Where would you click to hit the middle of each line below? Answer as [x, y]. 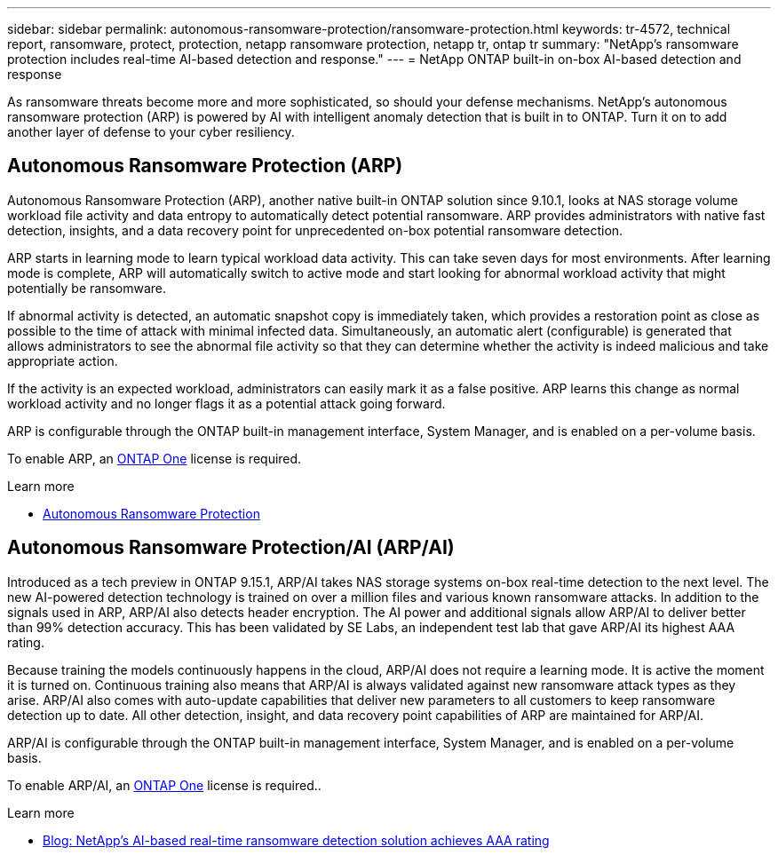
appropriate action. [63, 360]
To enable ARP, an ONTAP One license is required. [155, 458]
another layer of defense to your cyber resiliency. [151, 132]
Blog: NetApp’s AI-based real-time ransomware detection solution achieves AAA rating [296, 840]
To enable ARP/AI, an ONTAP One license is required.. [164, 785]
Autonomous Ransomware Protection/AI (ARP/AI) [231, 548]
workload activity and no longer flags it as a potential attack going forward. [226, 403]
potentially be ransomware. [87, 288]
